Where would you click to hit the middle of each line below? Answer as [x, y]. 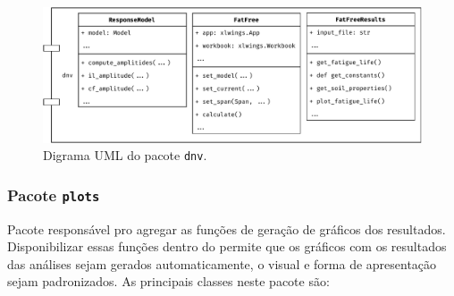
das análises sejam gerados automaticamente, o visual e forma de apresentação [222, 263]
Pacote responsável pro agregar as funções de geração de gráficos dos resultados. [227, 228]
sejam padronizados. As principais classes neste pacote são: [168, 281]
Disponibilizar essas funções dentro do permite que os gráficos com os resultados [227, 246]
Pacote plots [54, 195]
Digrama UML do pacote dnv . [125, 155]
